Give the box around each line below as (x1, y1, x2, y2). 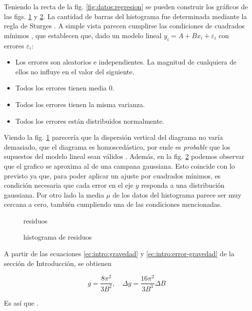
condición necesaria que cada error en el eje (4, 180, 134, 190)
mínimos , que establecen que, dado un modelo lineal (4, 30, 162, 40)
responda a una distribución (141, 180, 225, 190)
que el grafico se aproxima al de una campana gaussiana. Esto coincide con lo (4, 160, 235, 171)
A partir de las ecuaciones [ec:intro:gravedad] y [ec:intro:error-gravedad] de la (4, 248, 234, 259)
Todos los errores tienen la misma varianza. (15, 99, 145, 109)
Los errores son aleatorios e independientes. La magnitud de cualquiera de (15, 57, 237, 67)
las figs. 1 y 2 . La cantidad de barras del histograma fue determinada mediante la (4, 11, 247, 21)
